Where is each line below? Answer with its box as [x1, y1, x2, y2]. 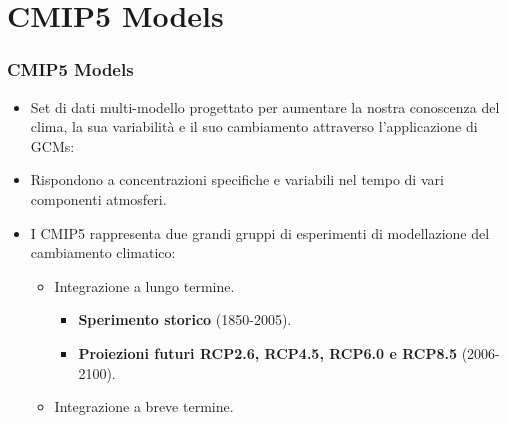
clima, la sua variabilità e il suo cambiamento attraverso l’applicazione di [30, 116, 478, 137]
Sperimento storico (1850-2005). [78, 309, 292, 330]
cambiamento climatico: [30, 242, 176, 263]
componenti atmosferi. [30, 188, 167, 209]
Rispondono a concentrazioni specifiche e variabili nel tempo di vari [30, 169, 444, 190]
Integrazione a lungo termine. [54, 275, 235, 296]
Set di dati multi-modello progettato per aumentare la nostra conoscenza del [30, 96, 500, 117]
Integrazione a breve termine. [54, 396, 234, 417]
